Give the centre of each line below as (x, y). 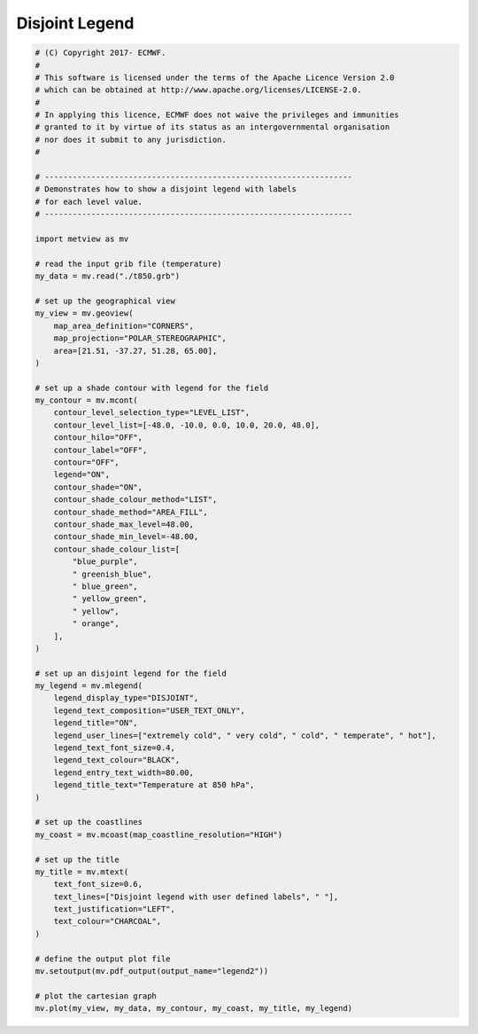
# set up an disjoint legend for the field (131, 673)
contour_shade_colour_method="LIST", (135, 500)
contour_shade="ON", (98, 487)
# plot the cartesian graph (96, 996)
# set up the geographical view (105, 301)
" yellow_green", (110, 599)
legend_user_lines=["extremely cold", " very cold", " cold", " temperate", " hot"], (245, 735)
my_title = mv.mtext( (82, 872)
